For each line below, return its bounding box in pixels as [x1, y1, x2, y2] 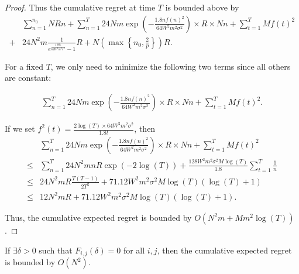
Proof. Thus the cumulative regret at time [5, 1, 156, 13]
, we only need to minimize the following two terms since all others [50, 60, 291, 72]
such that [39, 244, 73, 256]
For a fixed [5, 60, 43, 72]
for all [123, 244, 145, 256]
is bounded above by [165, 1, 239, 13]
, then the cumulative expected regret [157, 244, 292, 256]
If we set [5, 122, 35, 135]
